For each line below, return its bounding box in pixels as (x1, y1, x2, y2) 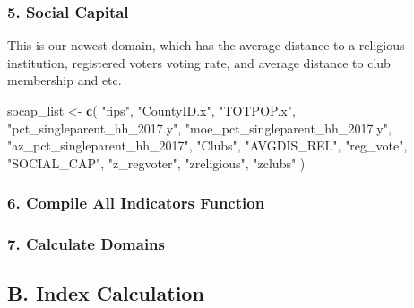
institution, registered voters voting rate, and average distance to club (7, 53, 391, 72)
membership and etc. (7, 71, 122, 90)
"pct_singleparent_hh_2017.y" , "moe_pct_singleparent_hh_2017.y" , (7, 118, 392, 137)
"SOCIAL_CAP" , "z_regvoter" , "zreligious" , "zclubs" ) (7, 153, 306, 172)
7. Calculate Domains (7, 233, 165, 255)
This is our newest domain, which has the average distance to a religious (7, 36, 405, 55)
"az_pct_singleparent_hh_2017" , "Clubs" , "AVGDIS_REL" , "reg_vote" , (7, 136, 408, 155)
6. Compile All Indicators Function (7, 192, 265, 214)
